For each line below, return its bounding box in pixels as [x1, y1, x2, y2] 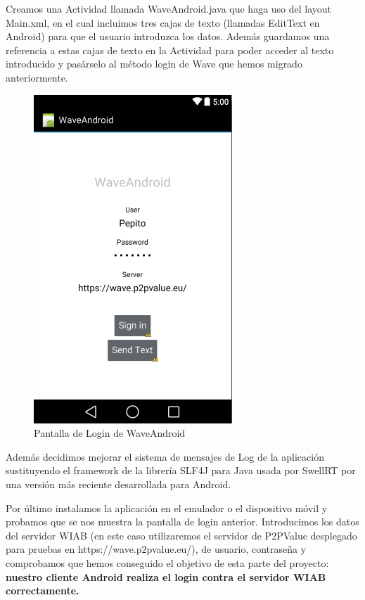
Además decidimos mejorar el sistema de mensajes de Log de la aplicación [6, 449, 324, 464]
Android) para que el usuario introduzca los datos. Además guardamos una [6, 29, 330, 44]
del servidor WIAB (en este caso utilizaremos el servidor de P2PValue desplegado [6, 528, 357, 542]
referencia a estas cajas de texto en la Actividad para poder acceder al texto [6, 42, 334, 57]
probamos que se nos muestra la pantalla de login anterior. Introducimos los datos [6, 514, 359, 529]
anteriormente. [6, 70, 68, 84]
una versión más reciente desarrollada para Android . [6, 476, 231, 491]
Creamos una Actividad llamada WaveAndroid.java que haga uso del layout [6, 1, 332, 15]
